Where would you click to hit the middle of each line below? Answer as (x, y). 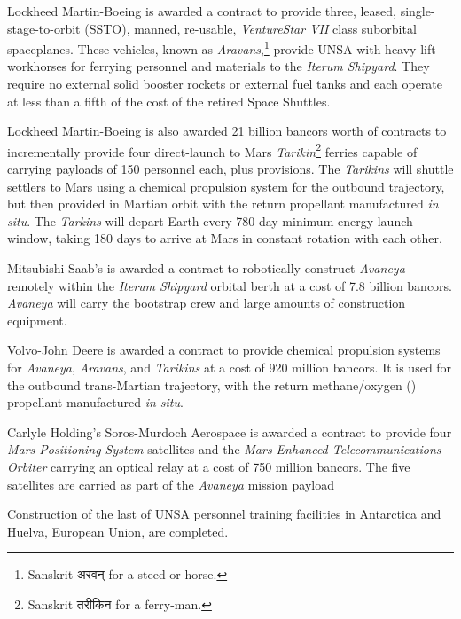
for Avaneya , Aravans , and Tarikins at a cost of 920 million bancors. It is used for (230, 367)
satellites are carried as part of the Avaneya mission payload (171, 484)
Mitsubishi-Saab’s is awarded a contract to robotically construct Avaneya (206, 268)
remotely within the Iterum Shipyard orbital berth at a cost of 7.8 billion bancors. (230, 285)
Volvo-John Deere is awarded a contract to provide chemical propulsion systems (224, 350)
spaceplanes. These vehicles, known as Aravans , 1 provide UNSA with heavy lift (222, 47)
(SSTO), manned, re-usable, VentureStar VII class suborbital (250, 28)
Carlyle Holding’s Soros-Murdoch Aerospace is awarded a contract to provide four (230, 431)
